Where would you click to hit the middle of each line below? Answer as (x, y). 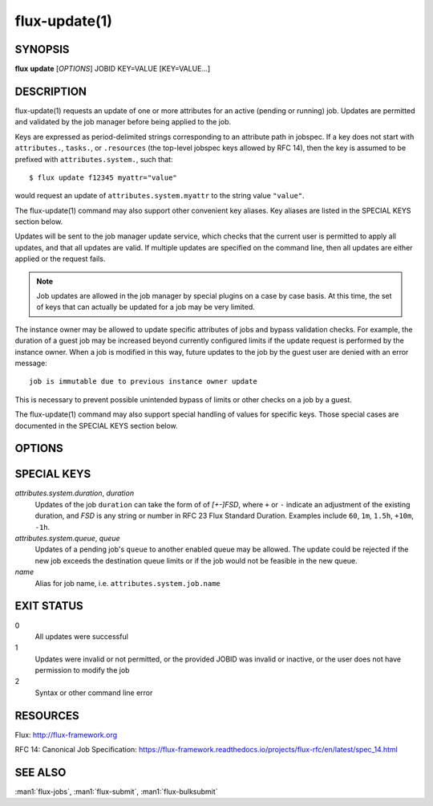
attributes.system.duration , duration (75, 493)
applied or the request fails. (60, 259)
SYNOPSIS (42, 49)
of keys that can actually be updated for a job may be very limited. (146, 307)
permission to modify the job (82, 670)
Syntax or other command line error (94, 692)
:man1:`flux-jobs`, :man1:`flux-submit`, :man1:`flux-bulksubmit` (116, 792)
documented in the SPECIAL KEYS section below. (96, 425)
